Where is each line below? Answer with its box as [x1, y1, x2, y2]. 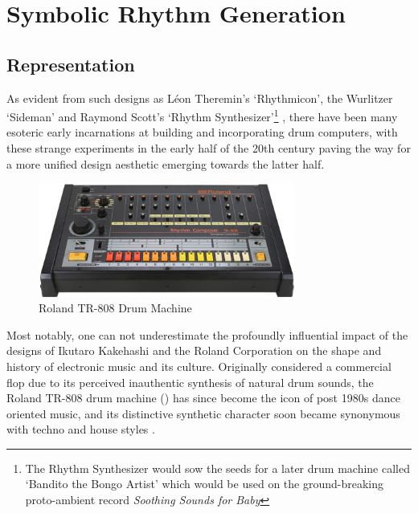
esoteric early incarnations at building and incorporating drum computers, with [6, 124, 398, 140]
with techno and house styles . [6, 421, 155, 438]
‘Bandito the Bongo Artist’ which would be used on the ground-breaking [25, 475, 383, 492]
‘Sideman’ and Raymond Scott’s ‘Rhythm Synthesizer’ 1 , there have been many [6, 106, 398, 124]
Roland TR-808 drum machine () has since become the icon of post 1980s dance [6, 389, 400, 406]
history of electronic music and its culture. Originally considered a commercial [6, 357, 391, 374]
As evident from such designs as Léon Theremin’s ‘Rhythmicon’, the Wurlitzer [6, 89, 393, 106]
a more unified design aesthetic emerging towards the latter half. [6, 155, 325, 172]
